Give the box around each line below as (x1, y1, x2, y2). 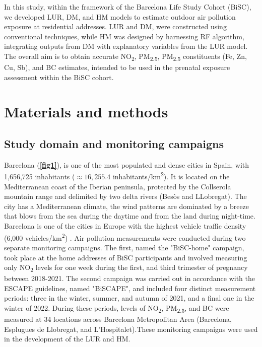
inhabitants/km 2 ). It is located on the (112, 170, 230, 182)
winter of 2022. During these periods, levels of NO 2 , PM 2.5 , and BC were (4, 303, 229, 314)
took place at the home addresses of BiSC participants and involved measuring (4, 252, 247, 262)
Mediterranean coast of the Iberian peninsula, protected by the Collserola (4, 181, 231, 191)
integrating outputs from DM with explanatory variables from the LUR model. (4, 41, 248, 51)
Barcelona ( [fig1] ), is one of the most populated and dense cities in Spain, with (4, 159, 249, 170)
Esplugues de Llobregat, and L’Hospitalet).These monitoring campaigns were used (4, 323, 258, 334)
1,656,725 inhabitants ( (4, 171, 75, 182)
